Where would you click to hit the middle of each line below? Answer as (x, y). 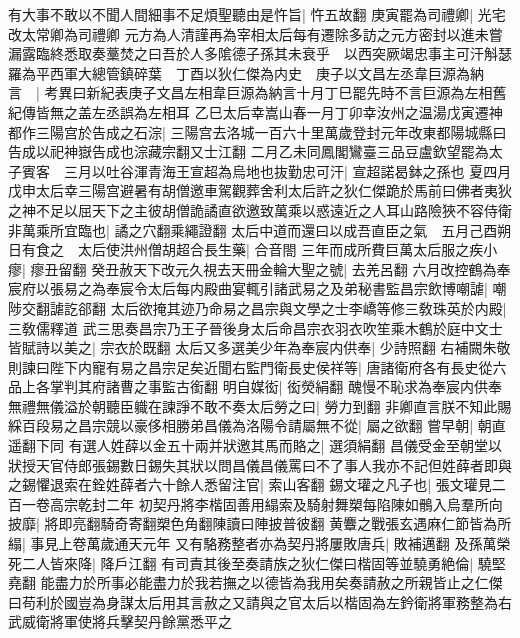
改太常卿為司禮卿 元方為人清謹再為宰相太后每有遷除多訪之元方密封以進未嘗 (255, 33)
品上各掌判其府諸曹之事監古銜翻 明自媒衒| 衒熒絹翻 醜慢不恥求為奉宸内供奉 (255, 386)
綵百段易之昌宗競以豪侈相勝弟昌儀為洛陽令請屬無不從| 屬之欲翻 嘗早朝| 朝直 (257, 425)
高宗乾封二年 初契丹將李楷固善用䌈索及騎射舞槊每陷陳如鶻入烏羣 (262, 503)
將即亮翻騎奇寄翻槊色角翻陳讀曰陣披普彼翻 (184, 523)
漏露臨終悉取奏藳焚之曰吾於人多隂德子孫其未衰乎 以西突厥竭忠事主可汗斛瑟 (260, 53)
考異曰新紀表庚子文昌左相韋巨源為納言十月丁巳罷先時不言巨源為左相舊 (275, 92)
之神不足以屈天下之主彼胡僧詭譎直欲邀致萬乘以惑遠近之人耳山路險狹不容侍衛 (260, 209)
